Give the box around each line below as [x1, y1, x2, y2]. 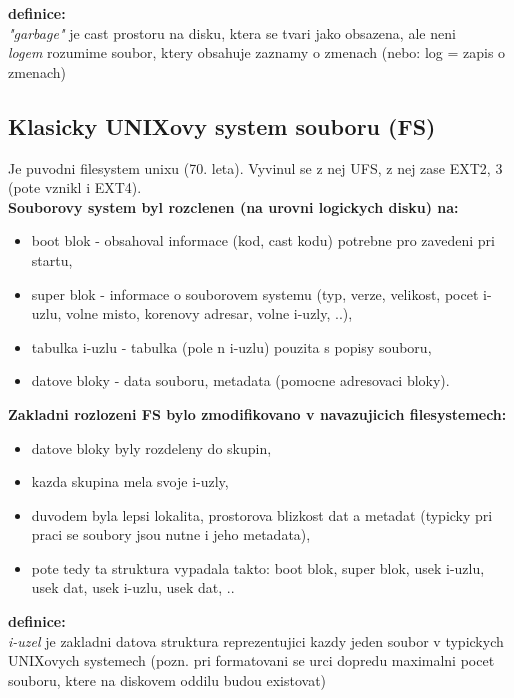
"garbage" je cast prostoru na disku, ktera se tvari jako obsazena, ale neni [8, 22, 456, 43]
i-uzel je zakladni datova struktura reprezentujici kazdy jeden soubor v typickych [8, 630, 504, 651]
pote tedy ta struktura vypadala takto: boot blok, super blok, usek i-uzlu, [31, 557, 485, 578]
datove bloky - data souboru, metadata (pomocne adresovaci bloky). [31, 370, 450, 391]
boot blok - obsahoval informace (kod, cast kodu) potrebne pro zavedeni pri [31, 230, 495, 251]
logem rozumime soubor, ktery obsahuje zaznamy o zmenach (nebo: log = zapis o [8, 42, 506, 63]
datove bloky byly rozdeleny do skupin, [31, 437, 272, 458]
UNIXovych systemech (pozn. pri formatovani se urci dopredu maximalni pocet [8, 650, 495, 671]
